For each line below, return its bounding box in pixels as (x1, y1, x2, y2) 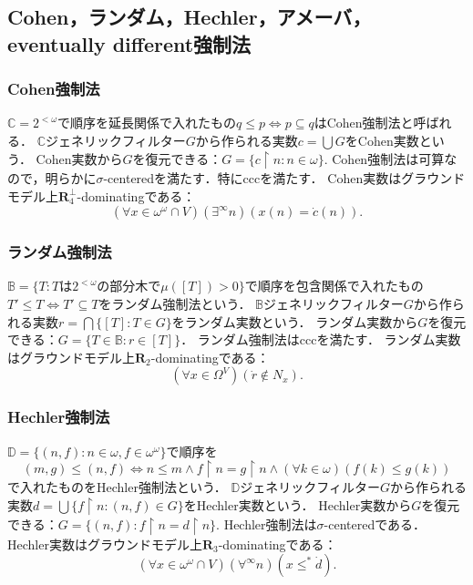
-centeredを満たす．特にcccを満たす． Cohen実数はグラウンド (103, 169, 466, 188)
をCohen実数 (344, 130, 419, 149)
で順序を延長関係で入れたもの (57, 113, 237, 132)
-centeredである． (324, 515, 427, 534)
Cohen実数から (36, 149, 123, 168)
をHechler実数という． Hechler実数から (183, 495, 412, 514)
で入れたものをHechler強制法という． (7, 477, 227, 497)
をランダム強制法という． (98, 294, 252, 313)
